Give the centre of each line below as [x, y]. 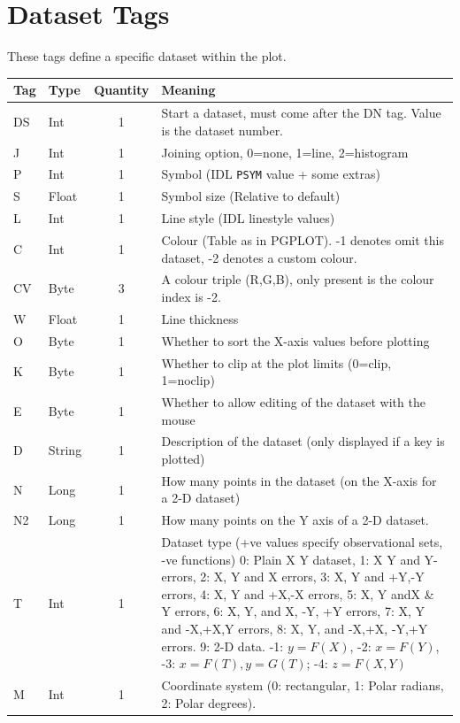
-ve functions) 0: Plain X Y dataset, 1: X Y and [291, 559]
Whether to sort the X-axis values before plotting [295, 340]
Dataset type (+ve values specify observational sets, [302, 542]
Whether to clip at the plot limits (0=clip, [276, 362]
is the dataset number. [222, 130]
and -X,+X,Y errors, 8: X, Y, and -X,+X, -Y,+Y [295, 629]
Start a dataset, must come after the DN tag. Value [301, 113]
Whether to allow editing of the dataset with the [293, 401]
